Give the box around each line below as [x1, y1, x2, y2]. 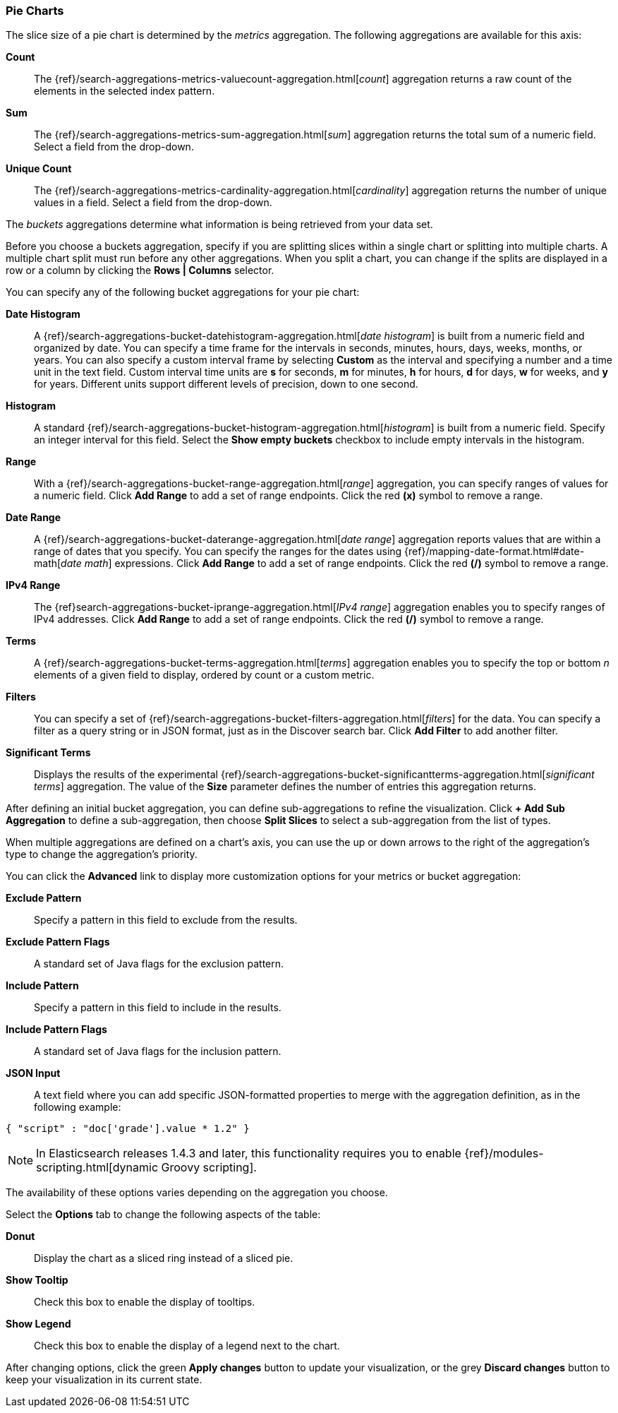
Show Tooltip [6, 1274, 68, 1287]
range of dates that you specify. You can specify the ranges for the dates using [34, 545, 402, 558]
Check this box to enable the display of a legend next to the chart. [34, 1340, 340, 1352]
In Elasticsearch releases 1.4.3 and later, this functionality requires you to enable [36, 1146, 461, 1161]
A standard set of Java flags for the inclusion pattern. [34, 1045, 281, 1058]
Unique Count [6, 162, 72, 175]
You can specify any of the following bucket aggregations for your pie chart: [6, 286, 360, 299]
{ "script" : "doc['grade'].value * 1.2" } [6, 1123, 250, 1135]
